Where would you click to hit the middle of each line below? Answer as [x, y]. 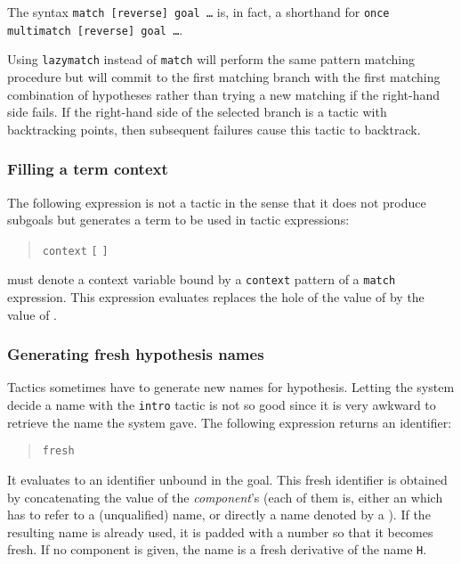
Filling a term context [88, 169]
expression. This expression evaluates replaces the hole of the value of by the [216, 297]
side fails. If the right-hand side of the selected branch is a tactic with [197, 112]
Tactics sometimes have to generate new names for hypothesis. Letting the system [231, 387]
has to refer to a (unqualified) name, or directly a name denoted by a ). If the [219, 515]
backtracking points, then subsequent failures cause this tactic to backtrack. [214, 129]
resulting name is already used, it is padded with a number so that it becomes [220, 531]
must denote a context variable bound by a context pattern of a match [202, 279]
